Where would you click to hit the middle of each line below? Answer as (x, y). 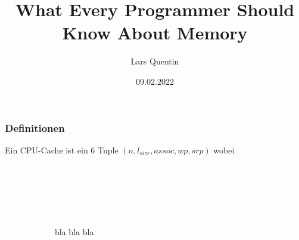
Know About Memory (155, 33)
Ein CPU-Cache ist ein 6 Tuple (62, 150)
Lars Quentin (155, 61)
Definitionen (35, 127)
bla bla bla (74, 231)
